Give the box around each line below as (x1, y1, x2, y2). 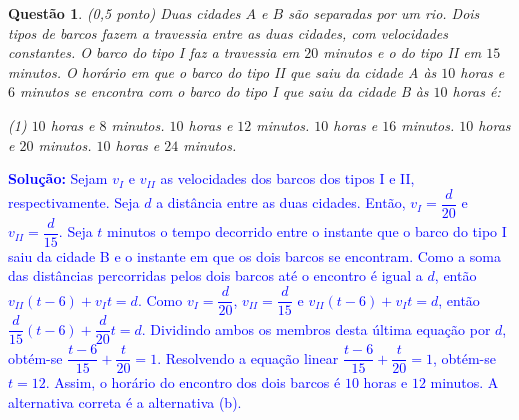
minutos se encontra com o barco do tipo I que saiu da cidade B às (20, 81, 429, 102)
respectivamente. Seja (8, 192, 140, 213)
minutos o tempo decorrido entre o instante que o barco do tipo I (107, 221, 507, 242)
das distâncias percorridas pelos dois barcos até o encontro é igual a (8, 265, 423, 286)
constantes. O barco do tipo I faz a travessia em (8, 42, 300, 63)
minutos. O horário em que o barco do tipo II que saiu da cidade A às (8, 61, 437, 82)
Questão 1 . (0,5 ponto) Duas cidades (8, 3, 241, 23)
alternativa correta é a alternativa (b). (8, 391, 242, 412)
